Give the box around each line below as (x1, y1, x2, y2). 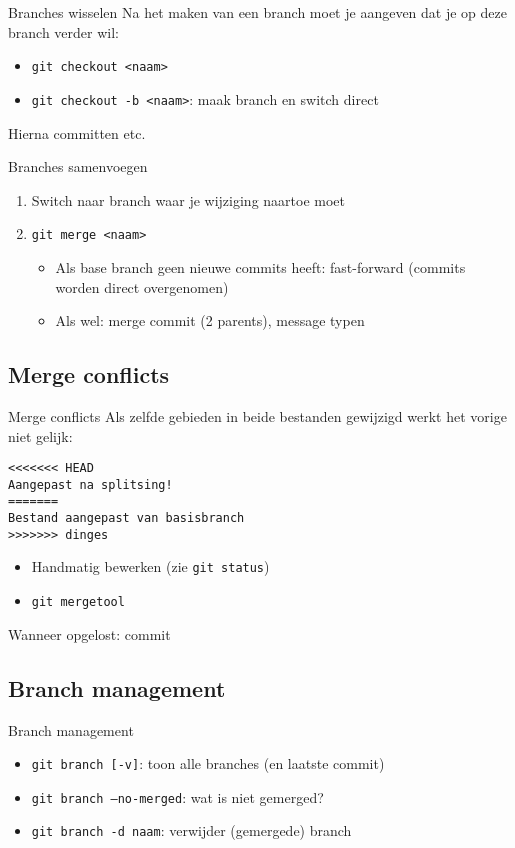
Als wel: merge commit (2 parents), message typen (55, 310, 365, 331)
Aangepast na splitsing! (8, 477, 173, 492)
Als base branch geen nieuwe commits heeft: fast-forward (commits (55, 256, 466, 277)
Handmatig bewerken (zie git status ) (31, 556, 270, 577)
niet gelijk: (8, 425, 73, 446)
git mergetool (31, 595, 125, 610)
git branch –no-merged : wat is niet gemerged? (31, 786, 324, 807)
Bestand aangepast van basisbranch (8, 511, 245, 526)
